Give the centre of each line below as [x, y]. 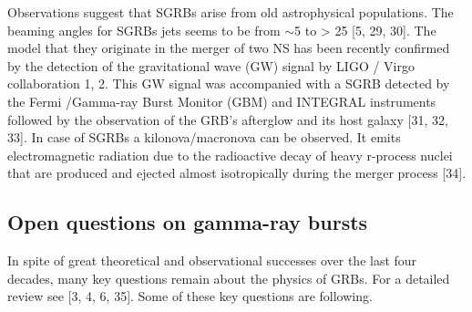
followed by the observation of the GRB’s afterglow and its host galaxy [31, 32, [228, 119]
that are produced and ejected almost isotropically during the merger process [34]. [237, 173]
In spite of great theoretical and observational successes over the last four [212, 260]
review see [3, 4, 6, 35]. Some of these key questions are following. [190, 296]
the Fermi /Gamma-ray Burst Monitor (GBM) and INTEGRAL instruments [222, 101]
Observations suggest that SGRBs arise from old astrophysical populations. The [231, 12]
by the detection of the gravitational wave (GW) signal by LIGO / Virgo [211, 65]
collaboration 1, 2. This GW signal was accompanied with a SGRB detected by [229, 83]
